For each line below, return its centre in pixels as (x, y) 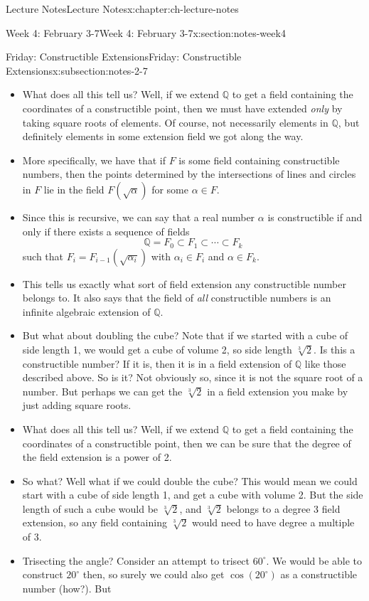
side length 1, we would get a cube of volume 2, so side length (157, 349)
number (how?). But (67, 588)
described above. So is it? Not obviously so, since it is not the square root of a (193, 377)
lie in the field (74, 189)
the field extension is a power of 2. (97, 457)
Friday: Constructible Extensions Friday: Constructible (124, 57)
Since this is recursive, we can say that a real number (139, 217)
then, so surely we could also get (154, 574)
